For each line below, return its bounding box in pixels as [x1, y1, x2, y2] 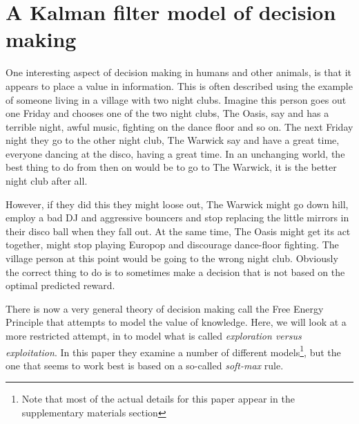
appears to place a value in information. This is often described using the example [6, 78, 353, 93]
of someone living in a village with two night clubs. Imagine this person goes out [6, 92, 347, 107]
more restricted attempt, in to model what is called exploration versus [6, 329, 302, 342]
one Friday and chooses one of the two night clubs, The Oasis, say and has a [6, 106, 329, 120]
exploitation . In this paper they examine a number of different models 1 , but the [6, 342, 341, 359]
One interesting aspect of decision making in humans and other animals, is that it [6, 65, 352, 80]
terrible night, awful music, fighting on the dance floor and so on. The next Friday [6, 119, 353, 133]
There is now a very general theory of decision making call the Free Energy [6, 301, 324, 315]
